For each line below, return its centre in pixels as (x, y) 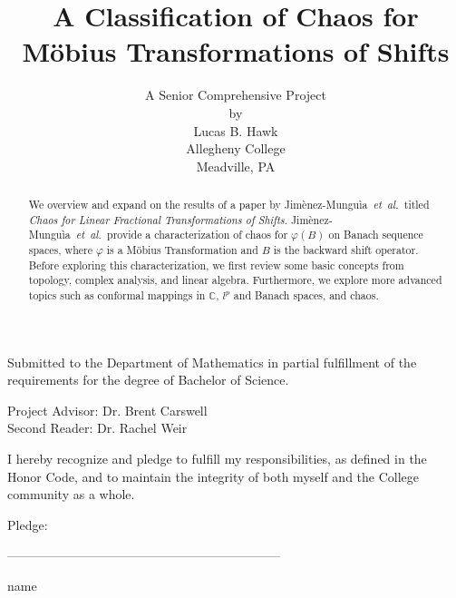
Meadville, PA (236, 166)
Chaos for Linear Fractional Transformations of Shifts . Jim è (171, 219)
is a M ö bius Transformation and (182, 250)
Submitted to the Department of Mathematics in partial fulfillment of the (212, 362)
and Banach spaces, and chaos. (306, 295)
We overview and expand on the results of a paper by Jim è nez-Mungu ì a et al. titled (229, 205)
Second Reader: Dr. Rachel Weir (97, 428)
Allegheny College (236, 148)
